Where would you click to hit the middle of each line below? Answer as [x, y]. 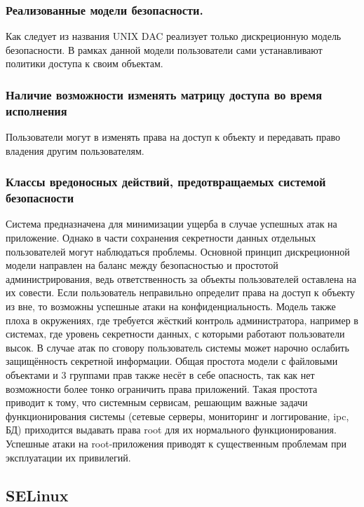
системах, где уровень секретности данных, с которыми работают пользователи [175, 334]
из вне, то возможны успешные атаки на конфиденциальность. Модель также [171, 306]
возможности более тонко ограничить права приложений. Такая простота [162, 388]
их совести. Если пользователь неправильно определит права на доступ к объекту [181, 292]
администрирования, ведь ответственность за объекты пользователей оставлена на [181, 278]
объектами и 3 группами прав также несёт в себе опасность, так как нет [160, 375]
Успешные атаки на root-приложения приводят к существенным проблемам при [176, 443]
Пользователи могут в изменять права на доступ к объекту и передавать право [173, 137]
